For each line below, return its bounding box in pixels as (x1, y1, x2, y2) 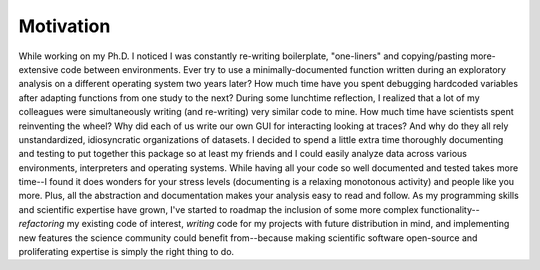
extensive (18, 63, 59, 75)
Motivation (18, 15, 111, 37)
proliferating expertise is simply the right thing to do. (18, 246, 235, 258)
